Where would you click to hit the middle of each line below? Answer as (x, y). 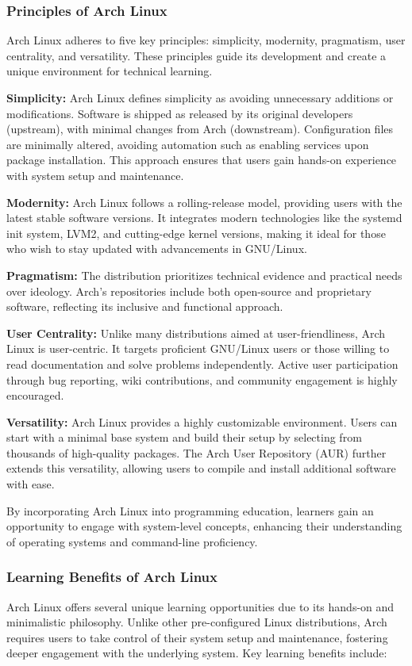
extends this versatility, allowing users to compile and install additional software (201, 468)
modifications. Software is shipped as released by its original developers (180, 113)
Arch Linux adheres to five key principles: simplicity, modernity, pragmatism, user (206, 40)
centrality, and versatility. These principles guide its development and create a (196, 55)
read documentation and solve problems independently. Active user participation (202, 364)
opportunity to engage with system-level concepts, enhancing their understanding (204, 526)
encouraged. (35, 395)
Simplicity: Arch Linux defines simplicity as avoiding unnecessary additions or (200, 98)
